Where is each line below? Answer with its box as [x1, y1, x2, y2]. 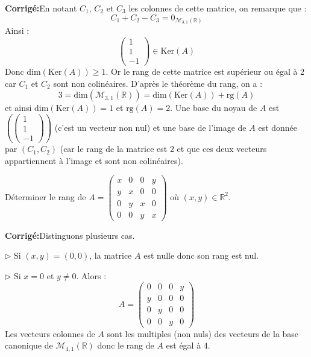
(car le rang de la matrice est [60, 142, 168, 155]
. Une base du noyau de [170, 101, 257, 114]
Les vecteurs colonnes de [5, 327, 95, 340]
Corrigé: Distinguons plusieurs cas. [5, 229, 135, 241]
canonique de [5, 339, 53, 352]
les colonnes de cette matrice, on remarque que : [128, 2, 307, 14]
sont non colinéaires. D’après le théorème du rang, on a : [53, 77, 263, 89]
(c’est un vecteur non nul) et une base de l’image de [54, 121, 247, 133]
